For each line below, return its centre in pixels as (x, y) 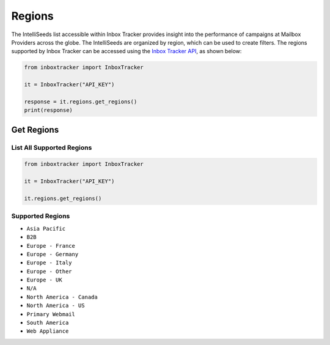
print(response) (49, 110)
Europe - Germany (53, 254)
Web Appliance (48, 331)
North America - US (56, 306)
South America (48, 323)
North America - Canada (62, 297)
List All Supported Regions (52, 147)
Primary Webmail (51, 314)
